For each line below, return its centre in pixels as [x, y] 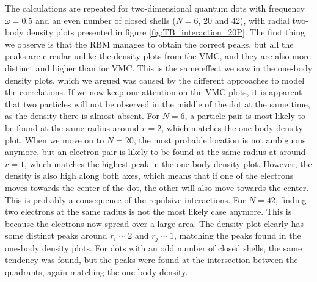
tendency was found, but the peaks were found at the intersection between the [151, 260]
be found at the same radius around [72, 127]
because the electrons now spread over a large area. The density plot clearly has [155, 223]
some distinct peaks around [56, 235]
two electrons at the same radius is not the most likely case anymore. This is [148, 211]
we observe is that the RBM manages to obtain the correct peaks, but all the [149, 44]
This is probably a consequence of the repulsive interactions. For [126, 199]
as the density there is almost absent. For [82, 116]
